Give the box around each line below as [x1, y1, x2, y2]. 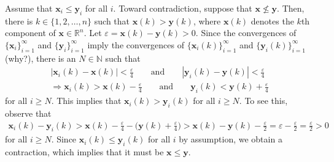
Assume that [5, 2, 53, 14]
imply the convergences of [87, 38, 184, 51]
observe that [5, 107, 52, 120]
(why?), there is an [5, 51, 76, 64]
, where [193, 14, 221, 27]
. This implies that [51, 94, 122, 107]
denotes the [251, 14, 294, 27]
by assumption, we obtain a [179, 133, 282, 145]
